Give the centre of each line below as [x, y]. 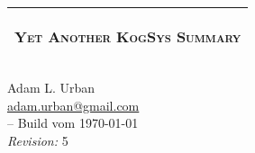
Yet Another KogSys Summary [128, 36]
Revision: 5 [38, 140]
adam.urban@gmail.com [73, 105]
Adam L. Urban [51, 87]
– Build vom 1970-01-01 [73, 123]
